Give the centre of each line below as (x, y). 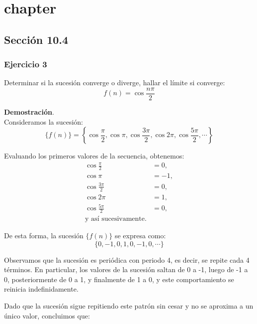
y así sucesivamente (115, 219)
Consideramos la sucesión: (43, 121)
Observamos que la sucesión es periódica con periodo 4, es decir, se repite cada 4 (127, 259)
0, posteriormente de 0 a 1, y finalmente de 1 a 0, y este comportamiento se (119, 279)
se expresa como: (140, 236)
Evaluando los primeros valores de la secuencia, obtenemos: (94, 156)
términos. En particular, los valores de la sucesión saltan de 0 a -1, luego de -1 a (126, 269)
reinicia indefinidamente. (41, 289)
